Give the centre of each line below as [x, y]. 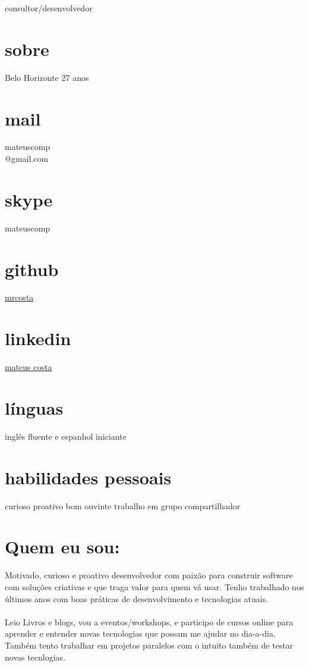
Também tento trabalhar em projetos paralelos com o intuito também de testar [149, 645]
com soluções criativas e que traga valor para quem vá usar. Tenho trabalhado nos [154, 586]
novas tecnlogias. [35, 657]
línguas [34, 407]
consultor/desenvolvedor [49, 8]
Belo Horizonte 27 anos [47, 77]
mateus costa [29, 367]
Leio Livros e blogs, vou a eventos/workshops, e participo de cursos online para [149, 621]
